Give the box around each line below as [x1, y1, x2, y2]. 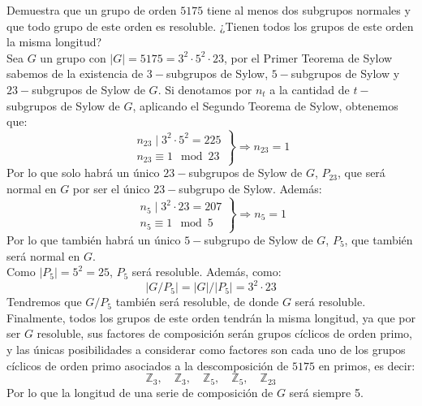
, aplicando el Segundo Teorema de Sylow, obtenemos [132, 97, 398, 114]
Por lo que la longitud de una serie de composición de [6, 383, 273, 400]
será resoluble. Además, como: [131, 263, 282, 280]
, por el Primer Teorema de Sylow [223, 49, 393, 66]
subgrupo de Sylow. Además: [179, 179, 322, 197]
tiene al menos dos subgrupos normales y [206, 2, 411, 18]
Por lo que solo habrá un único [6, 164, 160, 181]
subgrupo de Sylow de [204, 231, 313, 248]
